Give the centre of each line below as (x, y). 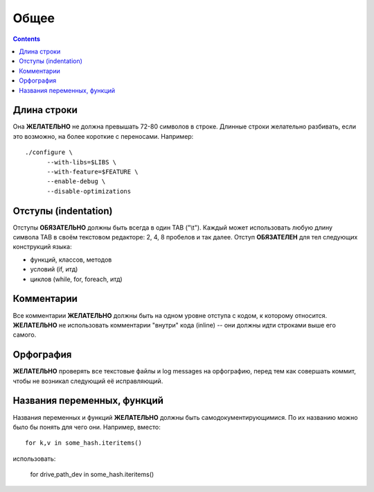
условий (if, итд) (54, 269)
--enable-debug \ (76, 181)
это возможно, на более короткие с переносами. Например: (103, 136)
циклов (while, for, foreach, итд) (76, 279)
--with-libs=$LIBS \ (82, 162)
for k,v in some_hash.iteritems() (83, 443)
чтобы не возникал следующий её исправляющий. (88, 381)
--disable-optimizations (89, 191)
